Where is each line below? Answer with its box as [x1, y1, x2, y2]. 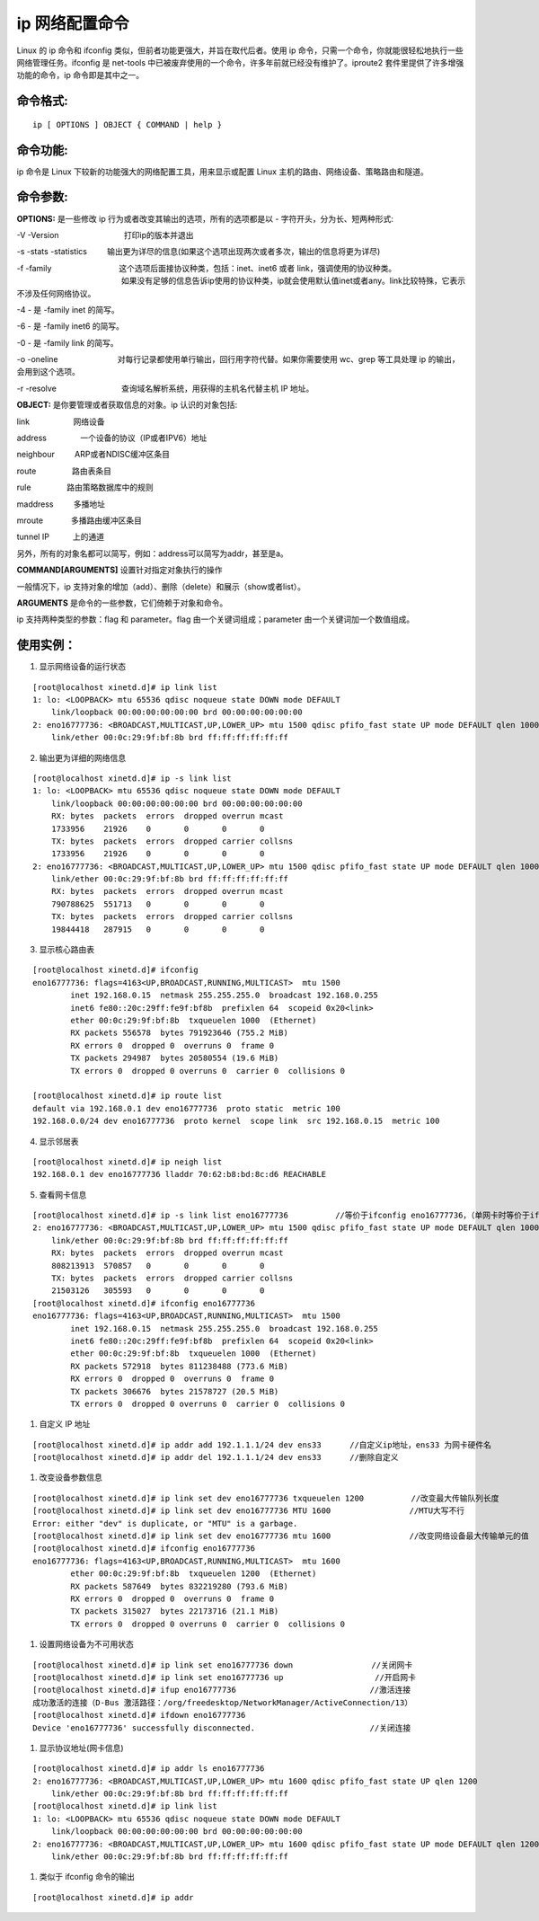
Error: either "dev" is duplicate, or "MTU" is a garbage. [32, 1518, 298, 1528]
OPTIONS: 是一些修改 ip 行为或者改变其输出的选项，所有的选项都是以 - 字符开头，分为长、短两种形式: [16, 213, 394, 224]
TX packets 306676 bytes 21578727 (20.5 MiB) [70, 1386, 279, 1396]
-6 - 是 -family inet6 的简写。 [16, 321, 125, 332]
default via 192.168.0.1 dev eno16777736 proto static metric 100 [32, 1103, 340, 1113]
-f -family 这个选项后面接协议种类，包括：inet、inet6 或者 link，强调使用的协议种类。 [16, 262, 397, 273]
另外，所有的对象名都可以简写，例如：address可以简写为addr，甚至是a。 [16, 548, 289, 559]
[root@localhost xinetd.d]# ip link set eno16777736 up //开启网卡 [32, 1672, 417, 1682]
